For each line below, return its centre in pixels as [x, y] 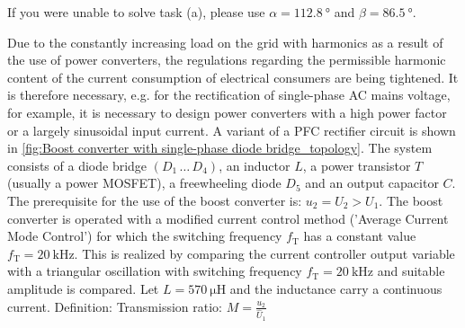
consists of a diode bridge [77, 165]
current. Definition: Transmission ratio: [115, 306]
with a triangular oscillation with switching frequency [155, 271]
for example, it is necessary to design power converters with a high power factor [227, 112]
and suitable [411, 271]
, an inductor [255, 165]
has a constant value [360, 236]
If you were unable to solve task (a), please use [136, 12]
